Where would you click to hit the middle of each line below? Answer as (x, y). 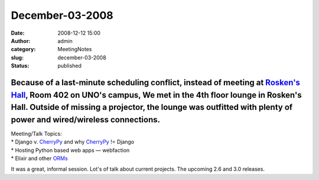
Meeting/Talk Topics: (36, 134)
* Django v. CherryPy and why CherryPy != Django (73, 142)
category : (23, 49)
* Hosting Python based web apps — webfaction (70, 150)
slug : (17, 57)
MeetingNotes (75, 49)
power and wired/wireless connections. (86, 120)
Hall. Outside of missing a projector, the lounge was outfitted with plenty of (152, 107)
